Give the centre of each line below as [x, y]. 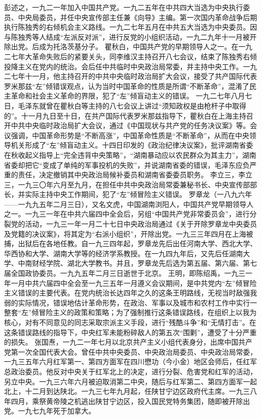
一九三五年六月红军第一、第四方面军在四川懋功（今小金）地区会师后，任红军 [130, 361]
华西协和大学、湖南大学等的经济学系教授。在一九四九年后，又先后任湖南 [123, 253]
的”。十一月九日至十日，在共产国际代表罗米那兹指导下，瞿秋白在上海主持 [125, 115]
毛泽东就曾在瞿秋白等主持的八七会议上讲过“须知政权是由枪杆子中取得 [132, 105]
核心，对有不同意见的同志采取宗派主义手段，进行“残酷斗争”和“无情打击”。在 [130, 322]
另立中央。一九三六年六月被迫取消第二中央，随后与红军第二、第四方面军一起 [130, 381]
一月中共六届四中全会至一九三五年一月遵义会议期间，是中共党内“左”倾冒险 [134, 283]
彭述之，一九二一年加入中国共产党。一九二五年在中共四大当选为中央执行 [123, 7]
